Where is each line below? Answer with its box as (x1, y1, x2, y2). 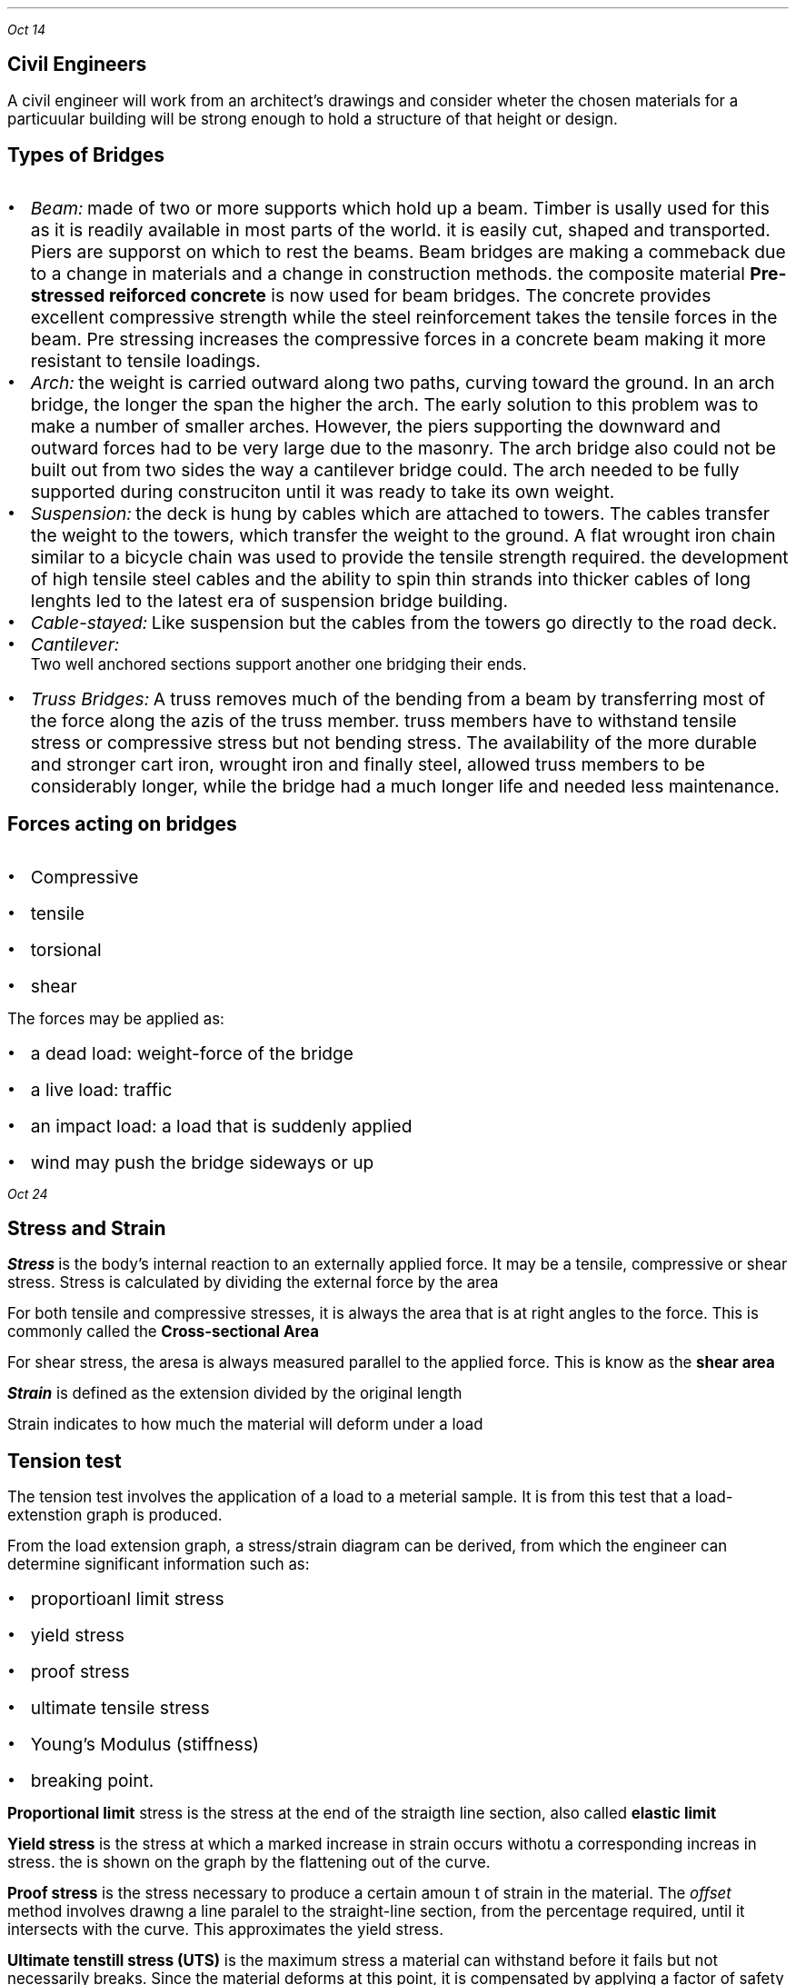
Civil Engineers (7, 53, 147, 76)
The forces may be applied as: (7, 1009, 224, 1028)
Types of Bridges (7, 144, 165, 167)
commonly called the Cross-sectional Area (7, 1322, 319, 1342)
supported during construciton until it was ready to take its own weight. (30, 480, 615, 503)
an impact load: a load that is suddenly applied (30, 1114, 413, 1137)
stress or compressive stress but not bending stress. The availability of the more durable (30, 731, 757, 753)
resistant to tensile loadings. (30, 349, 261, 372)
